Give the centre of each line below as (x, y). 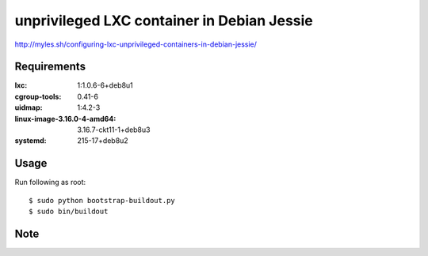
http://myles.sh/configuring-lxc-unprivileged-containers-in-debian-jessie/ (136, 44)
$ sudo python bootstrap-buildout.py (102, 200)
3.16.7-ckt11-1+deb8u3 (114, 130)
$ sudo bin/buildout (69, 212)
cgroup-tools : (38, 96)
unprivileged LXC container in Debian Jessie (164, 21)
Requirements (50, 67)
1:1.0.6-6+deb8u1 (105, 85)
